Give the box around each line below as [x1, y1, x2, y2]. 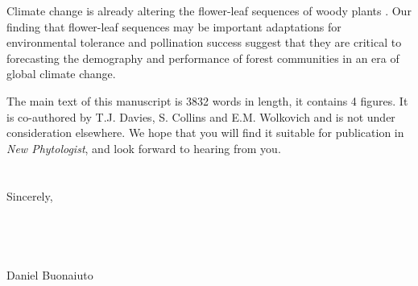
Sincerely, [6, 187, 53, 204]
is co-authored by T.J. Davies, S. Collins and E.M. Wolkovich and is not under [6, 108, 395, 125]
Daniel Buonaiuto [6, 266, 93, 283]
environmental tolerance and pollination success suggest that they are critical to [6, 34, 402, 51]
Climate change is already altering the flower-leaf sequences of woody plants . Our [6, 2, 412, 19]
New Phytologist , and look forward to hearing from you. [6, 139, 281, 156]
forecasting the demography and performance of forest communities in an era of [6, 49, 399, 66]
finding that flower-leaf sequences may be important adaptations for [6, 18, 341, 35]
